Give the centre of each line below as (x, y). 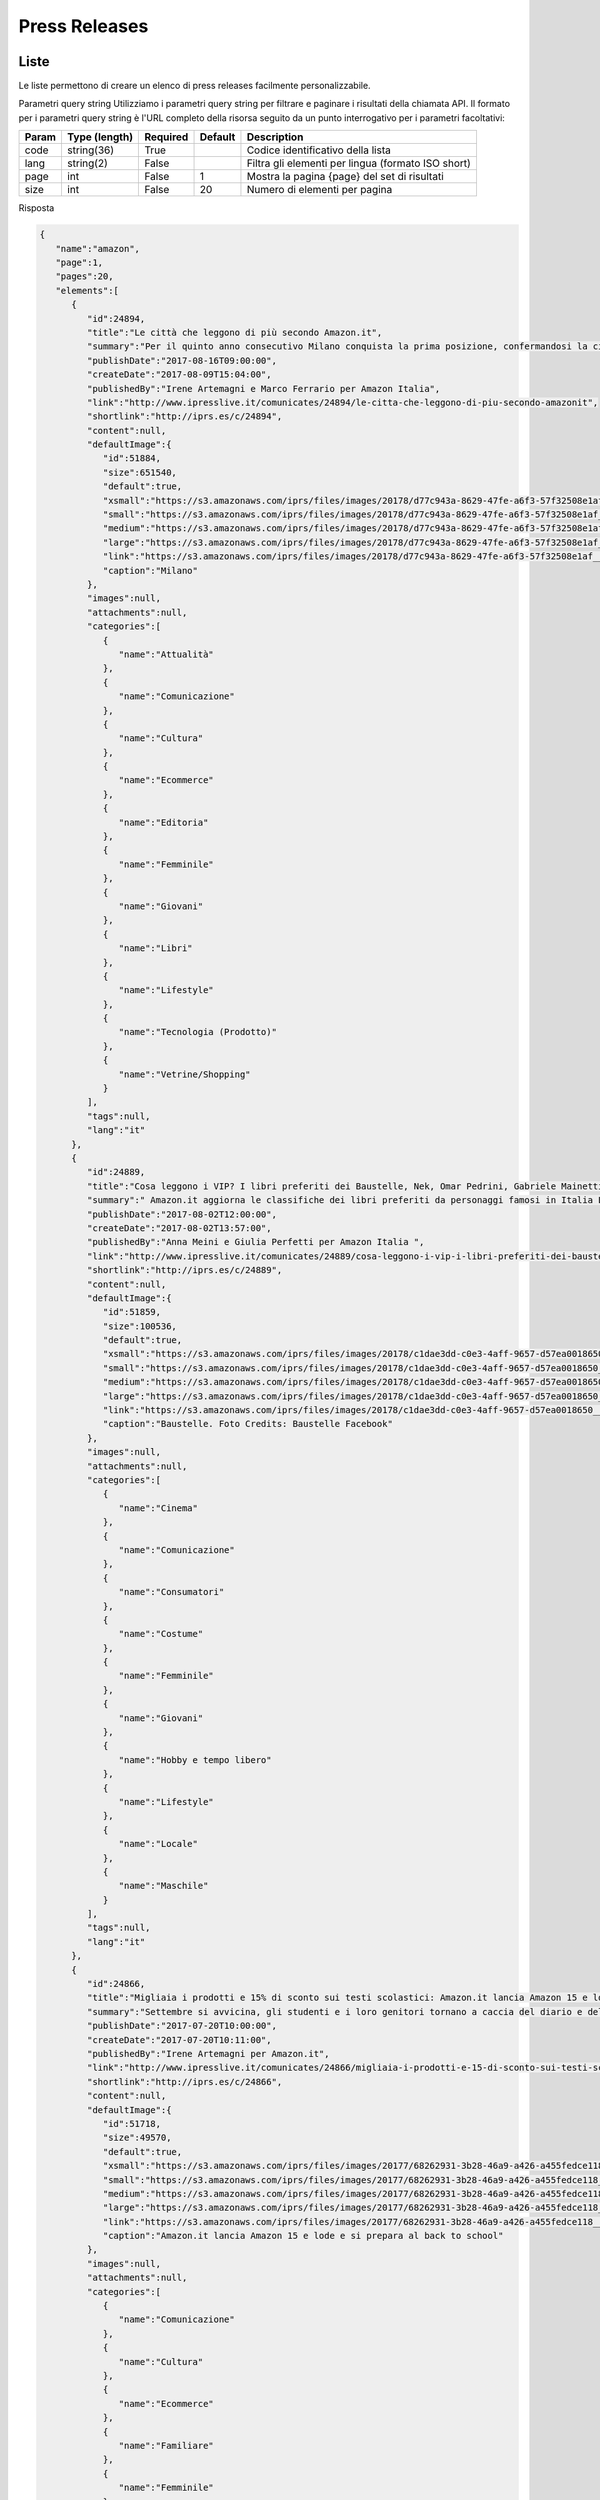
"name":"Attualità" (166, 654)
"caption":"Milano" (150, 570)
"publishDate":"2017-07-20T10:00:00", (181, 2026)
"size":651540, (139, 472)
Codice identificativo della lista (319, 150)
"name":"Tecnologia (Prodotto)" (197, 1032)
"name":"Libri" (156, 948)
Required (166, 137)
